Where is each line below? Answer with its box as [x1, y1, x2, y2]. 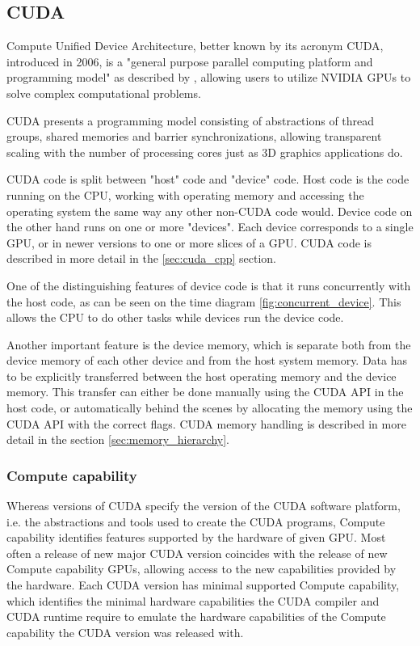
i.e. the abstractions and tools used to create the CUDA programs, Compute [6, 513, 385, 530]
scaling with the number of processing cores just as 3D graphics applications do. [6, 143, 403, 160]
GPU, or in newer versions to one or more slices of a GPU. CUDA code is [6, 234, 372, 251]
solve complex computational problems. [6, 84, 201, 101]
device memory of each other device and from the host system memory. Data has [6, 352, 408, 369]
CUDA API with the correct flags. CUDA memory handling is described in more [6, 415, 406, 432]
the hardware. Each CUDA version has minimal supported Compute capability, [6, 576, 400, 593]
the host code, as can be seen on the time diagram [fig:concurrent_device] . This [6, 293, 401, 310]
